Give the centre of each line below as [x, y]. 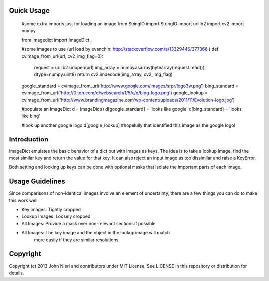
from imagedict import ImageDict [56, 40]
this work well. [24, 200]
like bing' [31, 116]
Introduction [29, 139]
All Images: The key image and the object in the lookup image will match [96, 233]
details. [17, 273]
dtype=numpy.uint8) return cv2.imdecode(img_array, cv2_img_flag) [103, 74]
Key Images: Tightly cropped [51, 210]
